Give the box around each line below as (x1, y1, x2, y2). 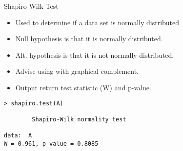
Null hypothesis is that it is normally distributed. (15, 34, 163, 44)
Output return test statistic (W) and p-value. (15, 82, 151, 92)
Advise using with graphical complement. (15, 66, 139, 76)
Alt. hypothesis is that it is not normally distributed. (15, 50, 174, 60)
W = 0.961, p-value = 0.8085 (4, 140, 99, 147)
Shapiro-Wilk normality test (32, 116, 126, 123)
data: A (4, 132, 32, 139)
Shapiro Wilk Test (4, 1, 59, 11)
